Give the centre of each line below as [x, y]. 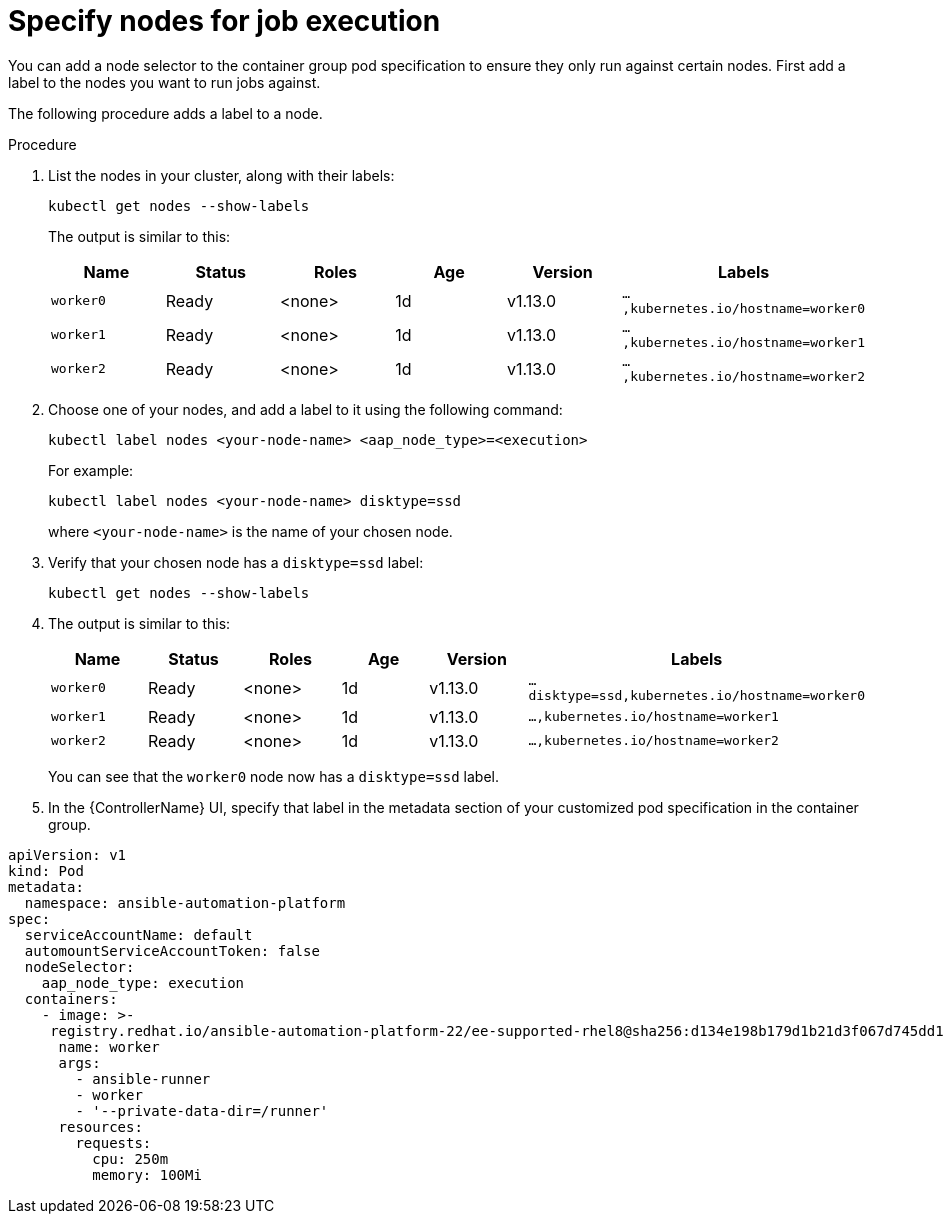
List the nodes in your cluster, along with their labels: [221, 175]
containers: [71, 998]
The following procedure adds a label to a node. [165, 113]
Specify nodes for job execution [224, 21]
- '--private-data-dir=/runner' [202, 1110]
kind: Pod [46, 870]
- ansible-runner [143, 1078]
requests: [113, 1142]
